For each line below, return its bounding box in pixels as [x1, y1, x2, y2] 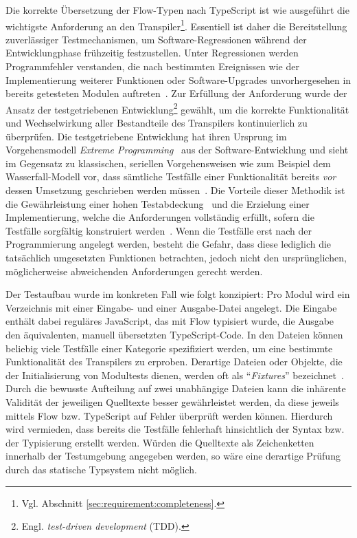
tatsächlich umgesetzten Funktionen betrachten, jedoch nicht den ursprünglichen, [5, 250, 347, 264]
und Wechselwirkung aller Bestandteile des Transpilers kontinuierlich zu [5, 116, 308, 130]
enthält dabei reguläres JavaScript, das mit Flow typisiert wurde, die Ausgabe [5, 314, 334, 328]
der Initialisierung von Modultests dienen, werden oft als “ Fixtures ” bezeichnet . [5, 367, 344, 382]
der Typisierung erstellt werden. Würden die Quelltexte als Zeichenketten [5, 435, 314, 449]
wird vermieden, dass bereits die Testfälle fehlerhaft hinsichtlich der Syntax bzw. [5, 422, 345, 436]
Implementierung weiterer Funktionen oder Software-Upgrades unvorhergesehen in [5, 72, 352, 87]
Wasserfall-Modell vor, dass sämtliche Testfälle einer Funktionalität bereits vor [5, 169, 336, 184]
